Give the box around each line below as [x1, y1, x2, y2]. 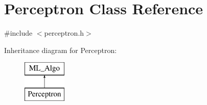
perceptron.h [44, 28, 84, 38]
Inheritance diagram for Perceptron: [4, 44, 117, 55]
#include [4, 28, 33, 38]
